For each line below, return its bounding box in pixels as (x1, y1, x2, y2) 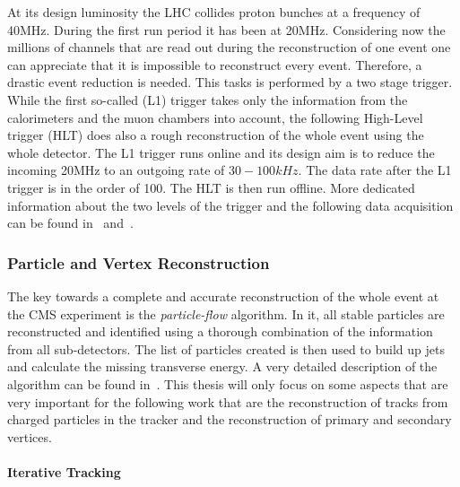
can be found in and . (7, 213, 134, 232)
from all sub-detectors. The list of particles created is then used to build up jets (7, 339, 445, 358)
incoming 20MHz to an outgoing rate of (7, 161, 225, 179)
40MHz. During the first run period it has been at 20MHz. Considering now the (7, 20, 446, 39)
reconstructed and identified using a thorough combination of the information (7, 322, 433, 341)
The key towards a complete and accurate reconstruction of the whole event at (7, 286, 439, 305)
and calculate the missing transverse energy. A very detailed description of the (7, 357, 438, 376)
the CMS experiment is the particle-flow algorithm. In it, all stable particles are (7, 304, 445, 323)
